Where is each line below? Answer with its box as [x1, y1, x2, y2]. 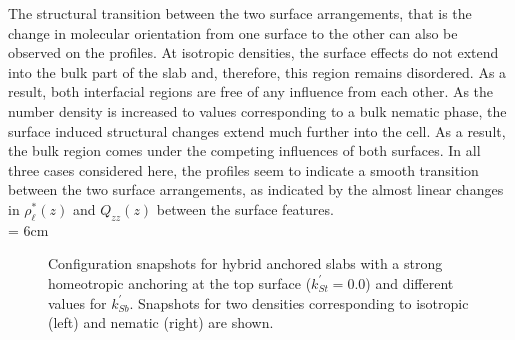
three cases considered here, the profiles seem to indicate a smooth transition [8, 159, 479, 180]
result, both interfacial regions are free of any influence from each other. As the [8, 81, 494, 102]
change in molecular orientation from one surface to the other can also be [8, 22, 458, 43]
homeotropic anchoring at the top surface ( [48, 272, 312, 293]
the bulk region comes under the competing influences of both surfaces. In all [8, 140, 481, 161]
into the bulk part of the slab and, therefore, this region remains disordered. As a [8, 61, 507, 82]
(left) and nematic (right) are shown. [48, 312, 274, 333]
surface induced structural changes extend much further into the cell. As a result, [8, 120, 506, 141]
